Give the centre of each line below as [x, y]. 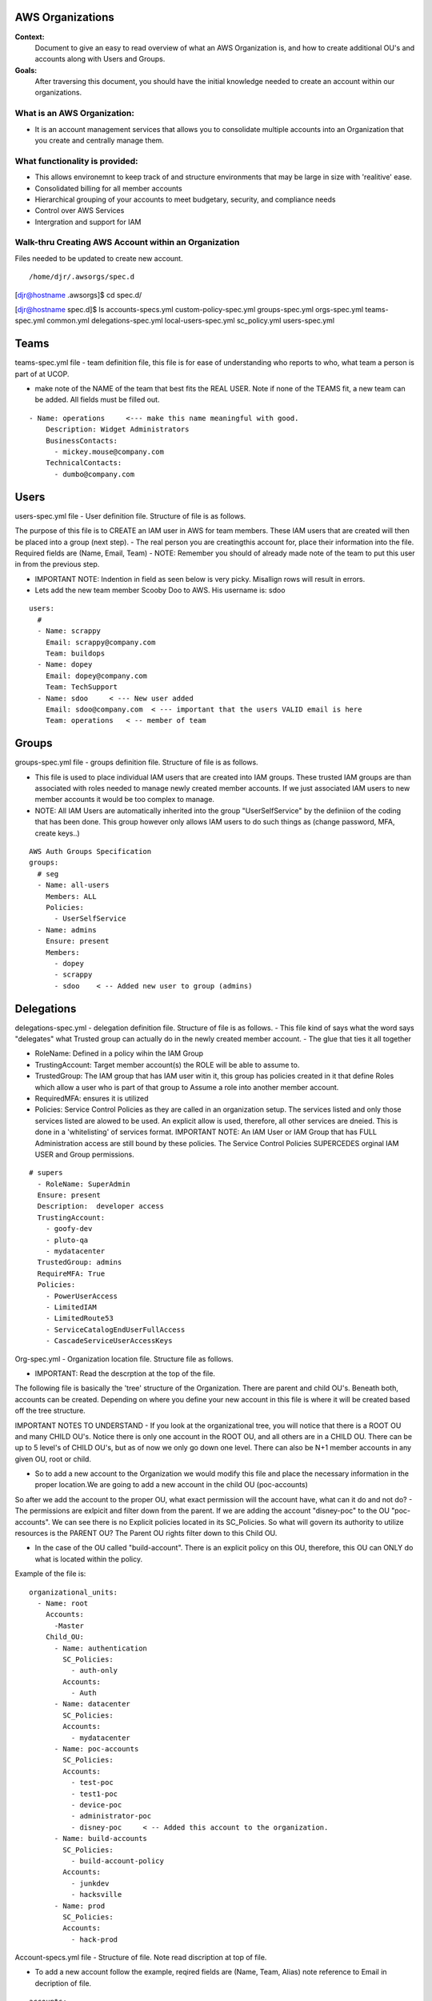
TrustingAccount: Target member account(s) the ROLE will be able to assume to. [167, 1065]
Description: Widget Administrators [117, 429]
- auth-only [94, 1670]
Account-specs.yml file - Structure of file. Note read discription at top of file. [141, 1958]
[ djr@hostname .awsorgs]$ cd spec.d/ [78, 295]
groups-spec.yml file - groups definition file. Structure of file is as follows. [137, 762]
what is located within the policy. [89, 1559]
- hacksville [96, 1895]
